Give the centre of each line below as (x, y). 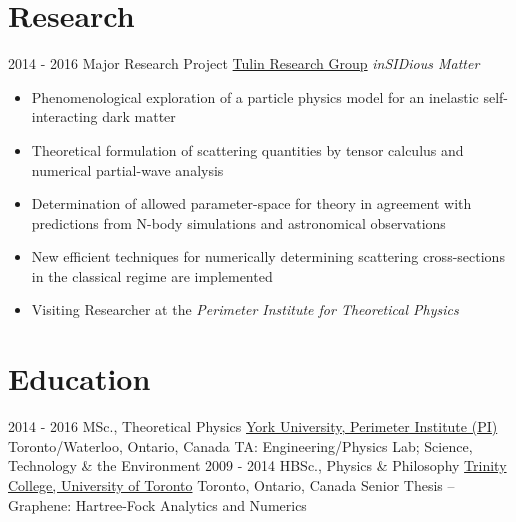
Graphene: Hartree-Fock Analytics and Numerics (157, 504)
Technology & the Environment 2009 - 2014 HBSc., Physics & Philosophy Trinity (257, 465)
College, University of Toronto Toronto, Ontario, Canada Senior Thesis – (231, 484)
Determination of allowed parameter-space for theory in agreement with (251, 203)
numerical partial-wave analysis (127, 169)
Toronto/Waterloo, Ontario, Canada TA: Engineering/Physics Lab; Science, (240, 445)
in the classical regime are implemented (152, 275)
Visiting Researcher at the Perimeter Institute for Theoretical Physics (245, 309)
